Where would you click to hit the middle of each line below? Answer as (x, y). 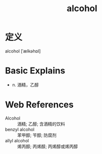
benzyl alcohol (20, 129)
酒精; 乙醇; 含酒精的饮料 (41, 124)
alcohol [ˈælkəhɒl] (23, 51)
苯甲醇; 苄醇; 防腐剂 (37, 135)
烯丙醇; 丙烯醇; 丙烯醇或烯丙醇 (48, 146)
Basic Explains (35, 71)
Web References (40, 105)
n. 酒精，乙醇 (25, 85)
